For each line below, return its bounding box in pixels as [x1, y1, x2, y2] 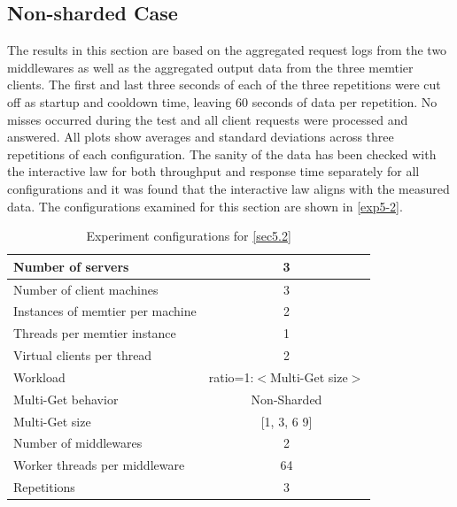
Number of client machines [13, 280, 159, 298]
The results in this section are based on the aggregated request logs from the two [7, 41, 447, 59]
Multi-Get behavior [13, 389, 119, 408]
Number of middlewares [13, 434, 143, 452]
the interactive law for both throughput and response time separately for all [7, 162, 420, 181]
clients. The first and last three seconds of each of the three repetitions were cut [7, 75, 441, 94]
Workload [13, 367, 66, 386]
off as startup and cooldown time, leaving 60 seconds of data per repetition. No [7, 92, 438, 111]
